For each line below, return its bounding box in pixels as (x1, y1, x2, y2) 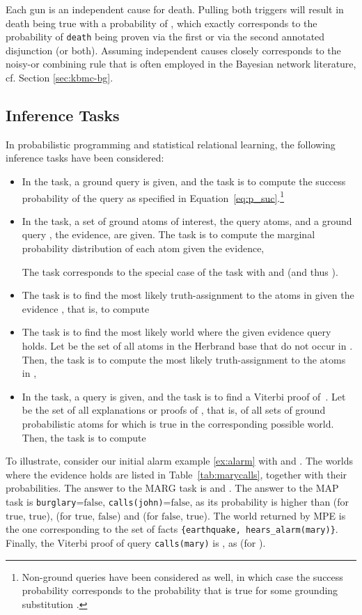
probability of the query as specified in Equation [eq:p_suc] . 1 (22, 188, 285, 205)
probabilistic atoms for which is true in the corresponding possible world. (22, 416, 334, 430)
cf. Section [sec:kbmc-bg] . (6, 70, 113, 85)
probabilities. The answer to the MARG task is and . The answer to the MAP (6, 481, 339, 495)
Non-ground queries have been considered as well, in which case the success (22, 569, 343, 584)
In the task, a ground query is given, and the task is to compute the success (22, 174, 346, 189)
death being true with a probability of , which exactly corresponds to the (6, 15, 317, 30)
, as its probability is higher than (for (189, 494, 349, 508)
